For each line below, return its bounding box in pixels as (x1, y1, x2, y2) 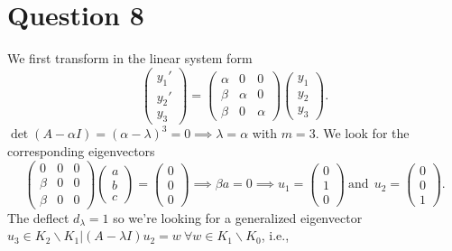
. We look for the (315, 124, 410, 143)
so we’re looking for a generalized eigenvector (113, 208, 363, 227)
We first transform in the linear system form (7, 49, 253, 68)
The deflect (7, 208, 69, 227)
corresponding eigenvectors (7, 141, 155, 160)
